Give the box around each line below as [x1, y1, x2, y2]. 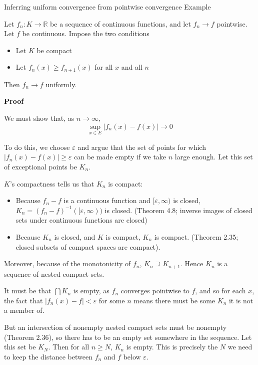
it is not [228, 295, 253, 305]
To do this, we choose [4, 141, 70, 152]
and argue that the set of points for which [77, 141, 206, 152]
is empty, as [73, 285, 109, 296]
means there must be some [133, 295, 215, 305]
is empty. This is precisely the [126, 341, 218, 352]
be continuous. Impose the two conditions [22, 28, 149, 39]
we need [227, 341, 252, 352]
